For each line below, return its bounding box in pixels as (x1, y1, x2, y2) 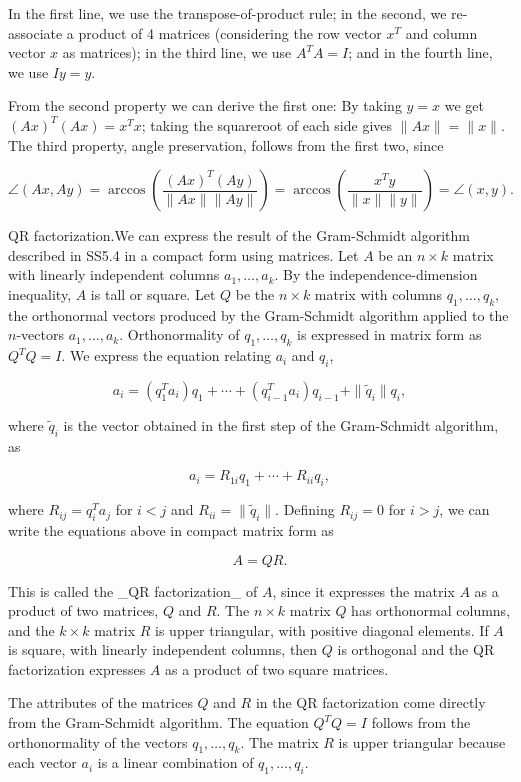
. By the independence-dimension (274, 264, 478, 285)
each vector (8, 752, 77, 773)
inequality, (8, 283, 72, 304)
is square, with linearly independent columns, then (8, 639, 318, 660)
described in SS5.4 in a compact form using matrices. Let (8, 244, 359, 265)
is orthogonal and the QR (337, 639, 495, 660)
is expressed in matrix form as (297, 324, 482, 345)
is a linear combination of (97, 752, 254, 773)
